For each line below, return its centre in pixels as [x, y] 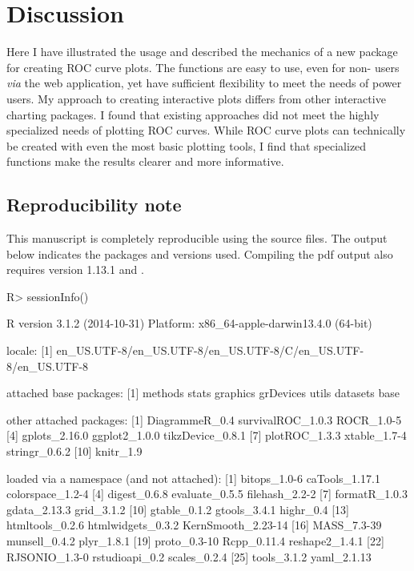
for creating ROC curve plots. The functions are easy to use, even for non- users [203, 67]
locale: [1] [30, 350]
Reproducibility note [94, 205]
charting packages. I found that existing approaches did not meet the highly [193, 114]
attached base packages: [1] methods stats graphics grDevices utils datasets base [203, 393]
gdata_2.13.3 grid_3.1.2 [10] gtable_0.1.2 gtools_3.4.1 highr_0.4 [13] [178, 509]
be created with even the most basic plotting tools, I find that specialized [187, 145]
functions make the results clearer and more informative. [145, 161]
